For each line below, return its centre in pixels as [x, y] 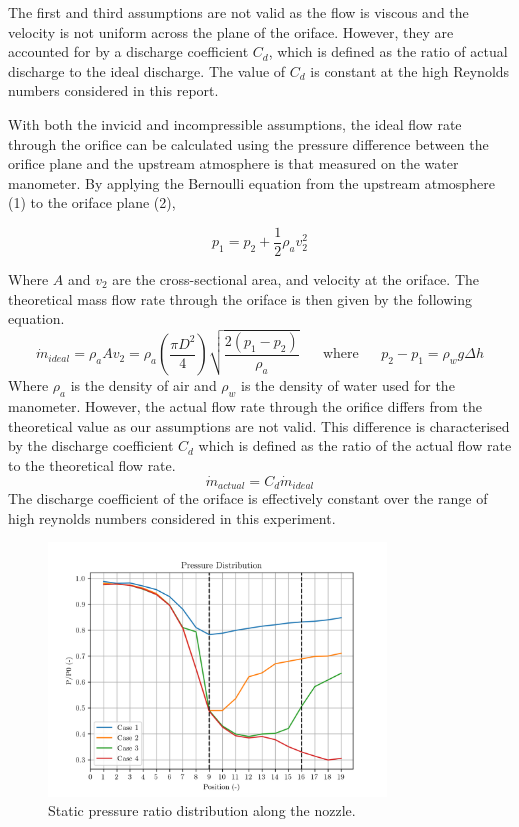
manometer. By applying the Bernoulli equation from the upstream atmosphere [251, 182]
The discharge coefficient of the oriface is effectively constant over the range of [248, 498]
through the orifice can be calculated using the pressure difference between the [248, 143]
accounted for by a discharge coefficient [128, 51]
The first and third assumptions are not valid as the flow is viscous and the [238, 12]
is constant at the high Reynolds [410, 70]
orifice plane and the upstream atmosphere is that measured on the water [233, 163]
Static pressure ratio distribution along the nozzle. [202, 810]
